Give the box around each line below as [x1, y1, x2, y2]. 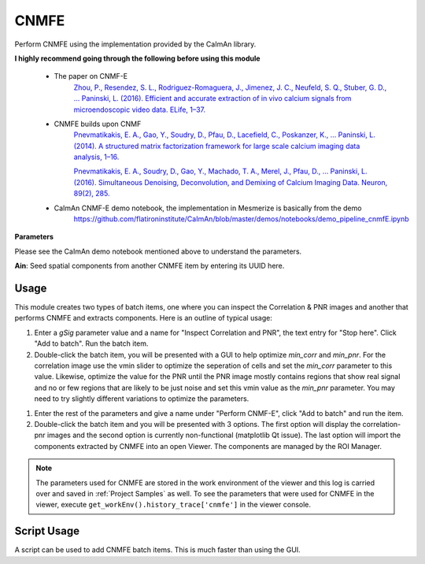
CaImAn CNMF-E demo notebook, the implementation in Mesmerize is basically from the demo [54, 203, 362, 213]
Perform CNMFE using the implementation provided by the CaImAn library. [14, 39, 257, 49]
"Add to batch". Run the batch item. [34, 339, 149, 348]
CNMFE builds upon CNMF [54, 119, 142, 128]
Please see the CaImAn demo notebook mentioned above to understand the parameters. [14, 247, 302, 256]
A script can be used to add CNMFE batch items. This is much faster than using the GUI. [14, 545, 301, 555]
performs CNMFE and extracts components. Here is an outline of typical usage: [14, 314, 273, 323]
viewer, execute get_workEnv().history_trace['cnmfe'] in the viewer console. [35, 500, 311, 510]
